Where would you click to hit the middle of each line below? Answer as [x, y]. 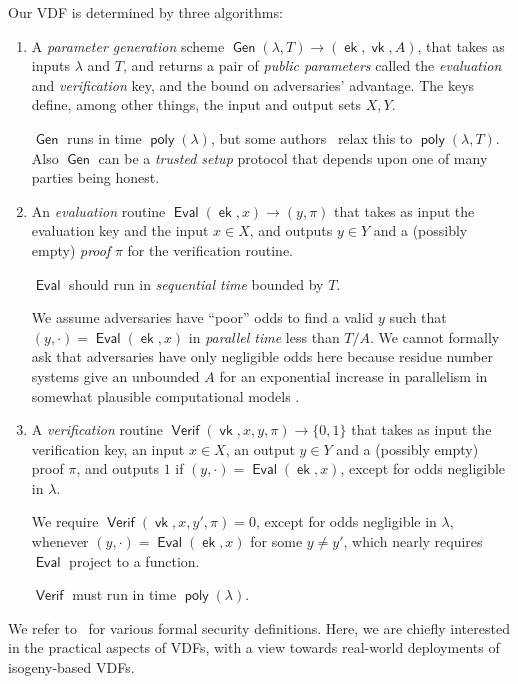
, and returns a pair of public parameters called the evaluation [312, 65]
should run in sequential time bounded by [196, 283]
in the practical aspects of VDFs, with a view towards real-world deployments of [254, 647]
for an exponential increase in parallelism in [353, 375]
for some [276, 541]
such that [418, 317]
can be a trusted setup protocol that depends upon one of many [293, 157]
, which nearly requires [413, 541]
